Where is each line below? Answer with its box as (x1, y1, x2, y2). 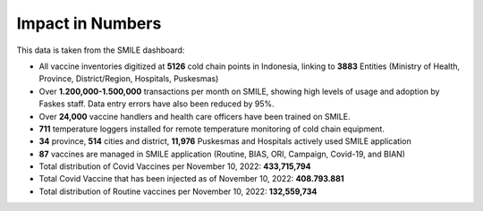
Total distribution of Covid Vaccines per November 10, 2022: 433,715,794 (38, 161, 312, 172)
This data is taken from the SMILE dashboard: (16, 45, 185, 55)
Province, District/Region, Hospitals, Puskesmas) (38, 73, 219, 84)
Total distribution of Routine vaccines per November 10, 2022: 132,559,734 (38, 186, 318, 197)
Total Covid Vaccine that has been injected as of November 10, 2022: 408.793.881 (38, 173, 344, 184)
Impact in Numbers (16, 13, 162, 33)
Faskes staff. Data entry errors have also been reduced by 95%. (38, 98, 275, 109)
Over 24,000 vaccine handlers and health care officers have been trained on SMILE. (38, 111, 351, 122)
